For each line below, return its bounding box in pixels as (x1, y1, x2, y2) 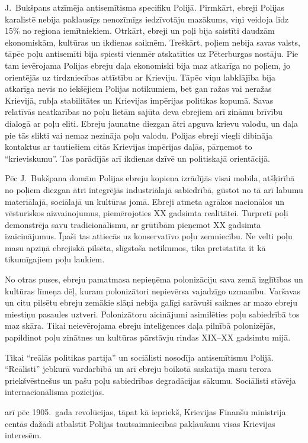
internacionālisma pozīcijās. (5, 386, 104, 398)
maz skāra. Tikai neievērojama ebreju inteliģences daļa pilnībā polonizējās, (5, 319, 275, 332)
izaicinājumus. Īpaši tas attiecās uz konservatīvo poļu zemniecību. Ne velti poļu (5, 230, 293, 242)
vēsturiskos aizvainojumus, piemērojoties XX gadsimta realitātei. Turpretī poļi (5, 207, 288, 219)
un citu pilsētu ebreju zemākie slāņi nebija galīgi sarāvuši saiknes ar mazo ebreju (5, 296, 298, 309)
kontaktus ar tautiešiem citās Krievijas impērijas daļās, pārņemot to (5, 140, 252, 153)
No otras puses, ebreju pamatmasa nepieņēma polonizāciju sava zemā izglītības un (5, 273, 303, 285)
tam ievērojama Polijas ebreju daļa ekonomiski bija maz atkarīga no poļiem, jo (5, 59, 290, 71)
